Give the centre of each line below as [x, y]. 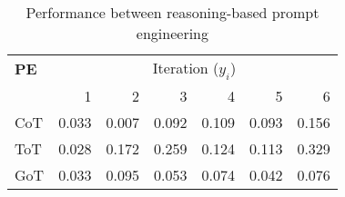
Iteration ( [186, 68]
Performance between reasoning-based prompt [172, 12]
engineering [172, 33]
